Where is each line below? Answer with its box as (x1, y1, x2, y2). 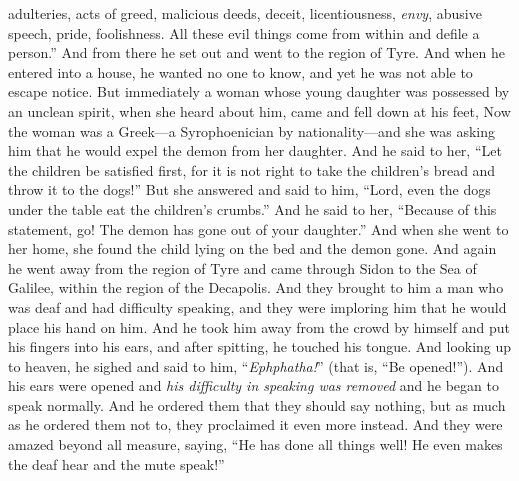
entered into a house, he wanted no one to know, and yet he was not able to (8, 61, 473, 82)
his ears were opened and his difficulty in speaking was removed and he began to (8, 375, 499, 396)
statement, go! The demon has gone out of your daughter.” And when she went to (8, 218, 509, 239)
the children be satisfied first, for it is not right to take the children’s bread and (8, 159, 496, 180)
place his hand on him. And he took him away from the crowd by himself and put (8, 316, 510, 337)
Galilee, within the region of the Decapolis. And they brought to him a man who (8, 277, 504, 298)
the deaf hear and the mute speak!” (8, 453, 225, 474)
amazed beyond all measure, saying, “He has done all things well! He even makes (8, 434, 503, 455)
